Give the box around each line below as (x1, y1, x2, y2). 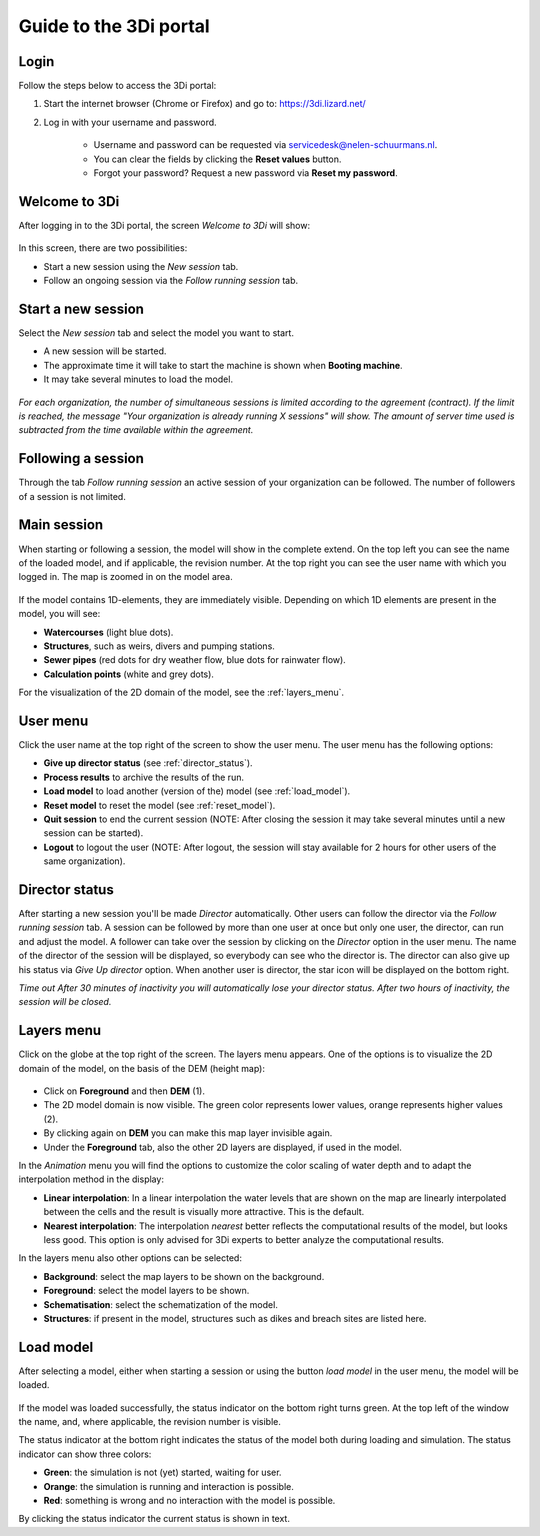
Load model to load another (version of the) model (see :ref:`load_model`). (43, 785, 351, 797)
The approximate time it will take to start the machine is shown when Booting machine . (43, 359, 404, 371)
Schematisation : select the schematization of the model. (43, 1298, 279, 1310)
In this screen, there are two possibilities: (18, 242, 188, 254)
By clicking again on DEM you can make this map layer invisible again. (43, 1127, 333, 1139)
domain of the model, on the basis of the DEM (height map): (18, 1062, 265, 1074)
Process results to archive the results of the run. (43, 771, 245, 783)
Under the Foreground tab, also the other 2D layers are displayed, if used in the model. (43, 1141, 402, 1153)
